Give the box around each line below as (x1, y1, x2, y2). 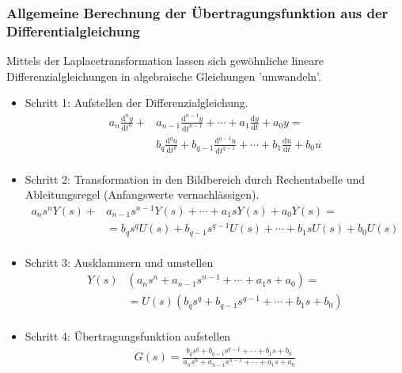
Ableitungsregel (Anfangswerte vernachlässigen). (25, 186, 260, 203)
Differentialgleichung (6, 21, 140, 40)
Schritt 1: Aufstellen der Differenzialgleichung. (25, 94, 248, 111)
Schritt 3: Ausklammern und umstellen (25, 253, 214, 270)
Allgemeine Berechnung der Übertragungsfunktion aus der (6, 2, 389, 22)
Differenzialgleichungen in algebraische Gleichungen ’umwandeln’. (6, 67, 321, 84)
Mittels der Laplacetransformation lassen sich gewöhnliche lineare (6, 52, 324, 69)
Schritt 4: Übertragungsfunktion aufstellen (25, 328, 231, 344)
